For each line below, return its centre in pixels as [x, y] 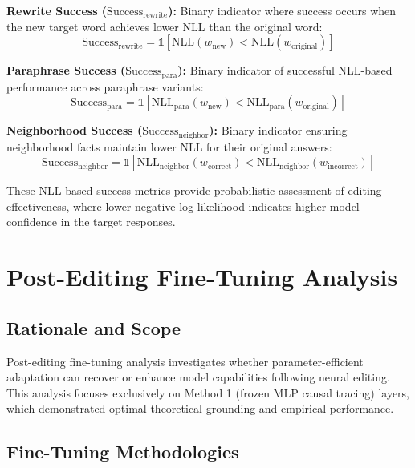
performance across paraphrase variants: [105, 86]
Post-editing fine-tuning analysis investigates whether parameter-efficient [185, 361]
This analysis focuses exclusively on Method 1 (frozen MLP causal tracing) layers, [208, 392]
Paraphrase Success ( [66, 70]
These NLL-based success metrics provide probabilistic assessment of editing [194, 190]
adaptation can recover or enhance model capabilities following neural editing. [198, 377]
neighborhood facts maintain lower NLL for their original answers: [169, 146]
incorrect [343, 166]
